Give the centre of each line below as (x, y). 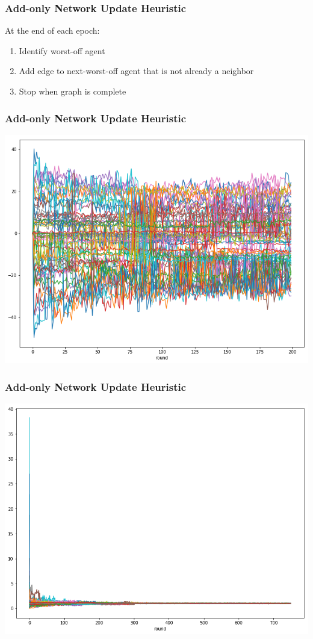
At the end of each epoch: (52, 30)
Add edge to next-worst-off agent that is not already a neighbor (136, 71)
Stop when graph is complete (73, 91)
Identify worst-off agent (62, 50)
